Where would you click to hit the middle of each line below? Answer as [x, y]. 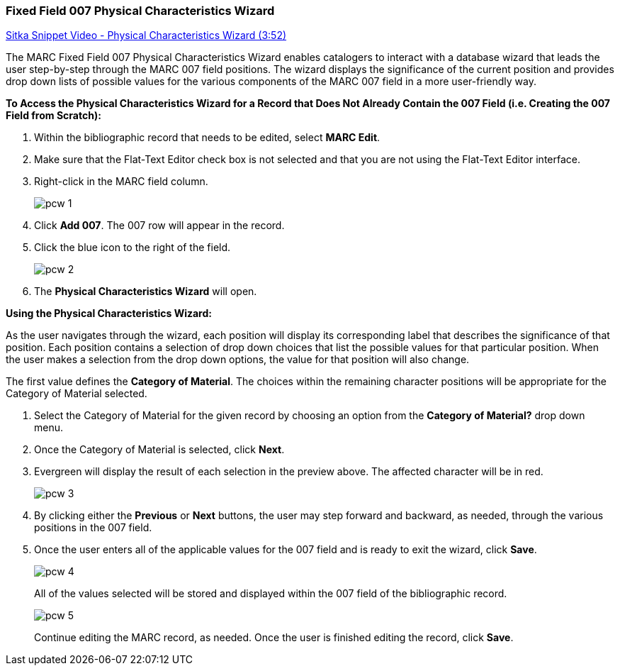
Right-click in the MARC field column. [121, 182]
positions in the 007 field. [93, 528]
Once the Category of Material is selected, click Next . [159, 450]
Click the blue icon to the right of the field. [133, 248]
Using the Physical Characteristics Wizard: [109, 314]
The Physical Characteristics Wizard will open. [146, 292]
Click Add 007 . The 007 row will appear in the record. [159, 226]
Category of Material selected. [77, 394]
